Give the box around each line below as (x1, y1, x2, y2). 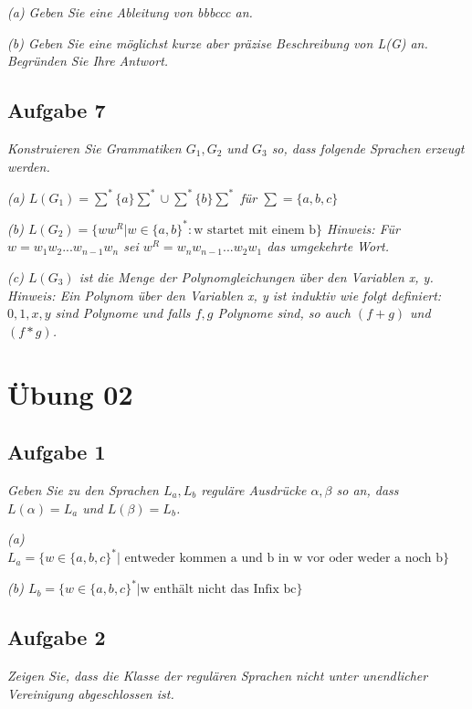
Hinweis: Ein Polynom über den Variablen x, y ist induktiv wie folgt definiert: (7, 285, 442, 304)
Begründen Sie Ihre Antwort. (7, 51, 169, 70)
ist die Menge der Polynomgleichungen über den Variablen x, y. (79, 267, 434, 286)
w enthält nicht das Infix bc (140, 583, 297, 597)
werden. (7, 156, 50, 175)
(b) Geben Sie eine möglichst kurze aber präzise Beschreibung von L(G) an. (7, 33, 428, 52)
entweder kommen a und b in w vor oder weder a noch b (124, 552, 443, 566)
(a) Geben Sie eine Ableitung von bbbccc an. (7, 3, 253, 21)
